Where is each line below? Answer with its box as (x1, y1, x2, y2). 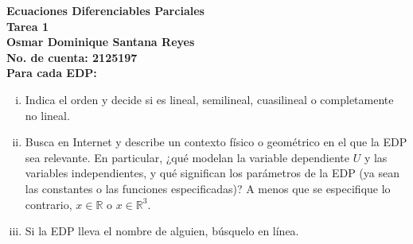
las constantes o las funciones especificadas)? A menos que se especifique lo (25, 180, 391, 196)
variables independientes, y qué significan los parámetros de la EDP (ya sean (25, 165, 399, 181)
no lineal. (25, 107, 70, 123)
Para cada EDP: (6, 64, 97, 81)
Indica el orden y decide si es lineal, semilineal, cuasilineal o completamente (25, 91, 394, 107)
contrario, (25, 196, 72, 212)
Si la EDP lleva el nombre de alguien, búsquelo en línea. (25, 223, 299, 239)
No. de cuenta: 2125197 (6, 48, 138, 65)
